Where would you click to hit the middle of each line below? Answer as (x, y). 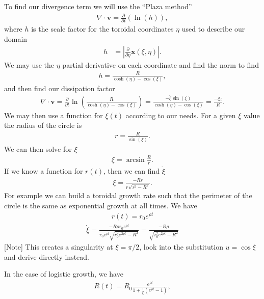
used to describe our (213, 29)
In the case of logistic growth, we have (64, 274)
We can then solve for (38, 148)
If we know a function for (44, 170)
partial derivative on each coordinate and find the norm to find (161, 64)
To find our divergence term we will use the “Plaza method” (98, 6)
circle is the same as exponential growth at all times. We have (101, 205)
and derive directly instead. (47, 256)
